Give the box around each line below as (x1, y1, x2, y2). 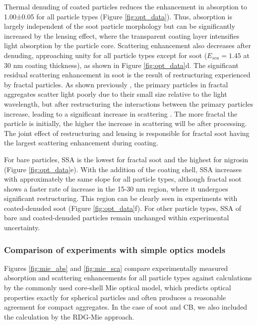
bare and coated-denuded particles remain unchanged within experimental (4, 212, 229, 223)
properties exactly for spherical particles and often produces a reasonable (4, 292, 226, 302)
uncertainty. (4, 222, 40, 233)
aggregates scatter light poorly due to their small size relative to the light (4, 89, 227, 99)
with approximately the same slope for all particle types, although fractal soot (4, 174, 242, 184)
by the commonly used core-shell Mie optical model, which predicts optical (4, 282, 231, 293)
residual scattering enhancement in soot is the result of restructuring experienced (4, 69, 251, 80)
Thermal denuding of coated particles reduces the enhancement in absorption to (4, 1, 247, 11)
